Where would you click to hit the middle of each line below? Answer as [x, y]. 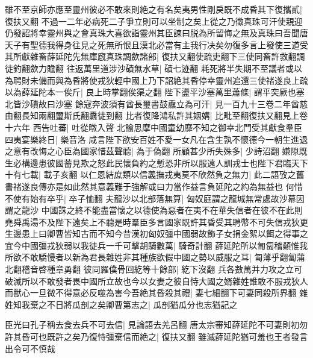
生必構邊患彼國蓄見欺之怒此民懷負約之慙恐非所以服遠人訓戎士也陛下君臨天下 [156, 162]
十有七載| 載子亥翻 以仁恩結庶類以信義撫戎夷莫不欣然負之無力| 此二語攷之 [150, 174]
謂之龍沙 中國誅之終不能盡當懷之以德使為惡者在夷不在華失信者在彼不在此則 [154, 210]
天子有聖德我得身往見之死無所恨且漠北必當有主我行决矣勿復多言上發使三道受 [156, 44]
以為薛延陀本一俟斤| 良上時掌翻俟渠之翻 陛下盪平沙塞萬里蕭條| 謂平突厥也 [150, 92]
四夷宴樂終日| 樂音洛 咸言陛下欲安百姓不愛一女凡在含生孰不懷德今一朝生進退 [156, 139]
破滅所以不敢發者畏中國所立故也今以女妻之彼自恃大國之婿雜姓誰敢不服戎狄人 [156, 281]
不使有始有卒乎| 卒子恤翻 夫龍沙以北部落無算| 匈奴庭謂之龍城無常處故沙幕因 [155, 198]
